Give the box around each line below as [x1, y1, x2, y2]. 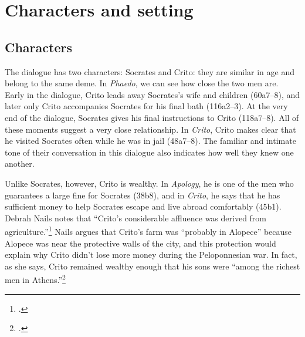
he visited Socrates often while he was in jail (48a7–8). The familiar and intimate [5, 134, 296, 147]
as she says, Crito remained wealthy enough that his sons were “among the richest [5, 260, 300, 272]
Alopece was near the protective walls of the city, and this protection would [5, 237, 276, 249]
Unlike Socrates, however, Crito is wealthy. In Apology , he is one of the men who [5, 177, 294, 189]
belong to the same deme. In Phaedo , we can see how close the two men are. [5, 77, 279, 89]
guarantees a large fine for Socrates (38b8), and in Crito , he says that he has [5, 188, 280, 201]
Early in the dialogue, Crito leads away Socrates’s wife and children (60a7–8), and [5, 88, 300, 100]
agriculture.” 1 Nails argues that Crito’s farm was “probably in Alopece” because [5, 224, 292, 237]
